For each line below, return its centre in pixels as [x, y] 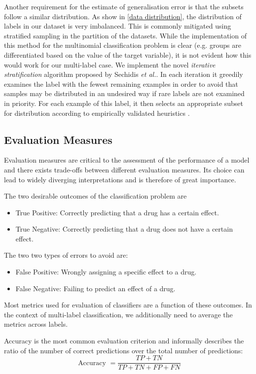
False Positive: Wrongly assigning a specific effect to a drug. [106, 272]
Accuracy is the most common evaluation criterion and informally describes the [124, 341]
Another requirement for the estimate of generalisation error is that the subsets [124, 6]
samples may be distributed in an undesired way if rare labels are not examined [124, 93]
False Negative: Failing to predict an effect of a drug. [95, 288]
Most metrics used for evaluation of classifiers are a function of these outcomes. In [128, 305]
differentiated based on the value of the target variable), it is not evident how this [128, 54]
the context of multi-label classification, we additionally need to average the [118, 314]
